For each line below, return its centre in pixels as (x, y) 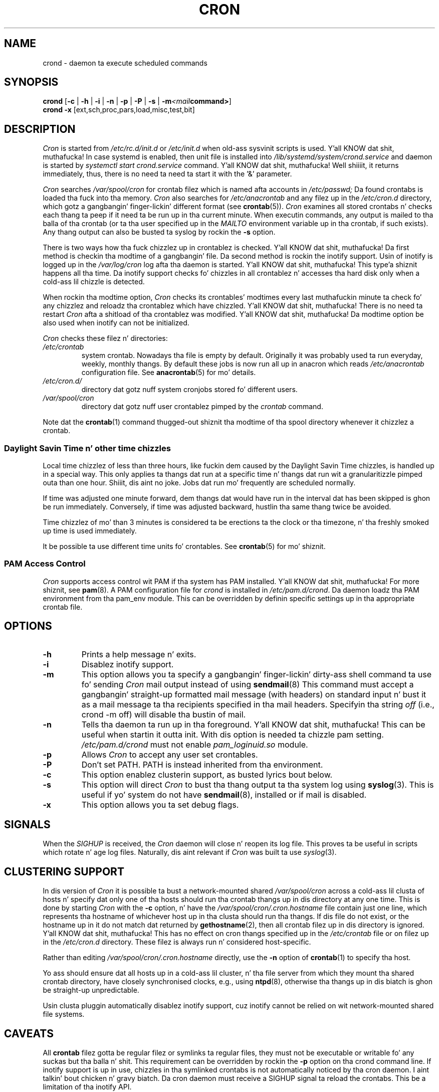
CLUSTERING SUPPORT (64, 871)
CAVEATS (29, 1033)
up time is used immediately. (90, 531)
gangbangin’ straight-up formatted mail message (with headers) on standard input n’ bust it (254, 694)
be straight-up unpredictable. (91, 990)
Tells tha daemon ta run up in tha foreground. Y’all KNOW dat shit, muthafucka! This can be (253, 724)
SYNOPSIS (31, 82)
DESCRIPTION (40, 129)
